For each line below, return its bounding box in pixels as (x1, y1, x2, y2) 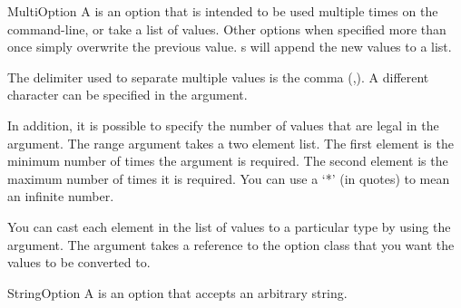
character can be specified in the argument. (7, 85, 248, 104)
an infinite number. (7, 187, 114, 206)
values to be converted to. (7, 253, 151, 272)
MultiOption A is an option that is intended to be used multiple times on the (7, 2, 438, 20)
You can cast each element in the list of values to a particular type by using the (7, 217, 451, 236)
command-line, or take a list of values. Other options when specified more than (7, 19, 446, 38)
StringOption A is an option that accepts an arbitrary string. (7, 283, 348, 302)
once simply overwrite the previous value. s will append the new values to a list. (7, 37, 452, 56)
